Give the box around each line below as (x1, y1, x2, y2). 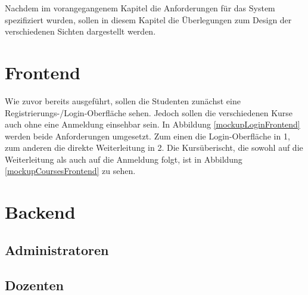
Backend (5, 200, 76, 224)
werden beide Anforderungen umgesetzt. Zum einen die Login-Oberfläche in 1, (5, 129, 290, 142)
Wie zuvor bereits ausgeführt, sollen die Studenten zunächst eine (5, 94, 241, 107)
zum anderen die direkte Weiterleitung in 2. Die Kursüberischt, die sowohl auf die (5, 141, 303, 154)
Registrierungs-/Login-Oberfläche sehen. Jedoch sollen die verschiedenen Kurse (5, 106, 293, 119)
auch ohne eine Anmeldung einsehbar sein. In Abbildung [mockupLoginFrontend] (5, 118, 300, 131)
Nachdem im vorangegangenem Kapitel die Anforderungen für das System (5, 2, 275, 14)
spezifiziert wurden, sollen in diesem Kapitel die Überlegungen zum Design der (5, 13, 292, 26)
